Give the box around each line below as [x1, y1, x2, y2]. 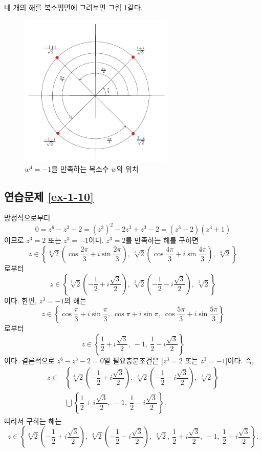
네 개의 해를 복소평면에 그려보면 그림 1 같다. [4, 2, 143, 12]
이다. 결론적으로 [4, 355, 55, 365]
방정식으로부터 [4, 212, 51, 223]
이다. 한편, [4, 295, 37, 305]
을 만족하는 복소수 [51, 163, 109, 174]
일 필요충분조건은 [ [103, 355, 163, 365]
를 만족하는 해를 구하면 [125, 235, 199, 245]
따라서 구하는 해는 [4, 415, 62, 426]
